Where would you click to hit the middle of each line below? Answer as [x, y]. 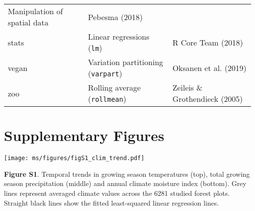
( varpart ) [105, 73]
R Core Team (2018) [208, 42]
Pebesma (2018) [115, 17]
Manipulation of [36, 11]
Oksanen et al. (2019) [209, 68]
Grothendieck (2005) [207, 99]
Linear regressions [119, 36]
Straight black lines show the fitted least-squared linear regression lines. [112, 202]
